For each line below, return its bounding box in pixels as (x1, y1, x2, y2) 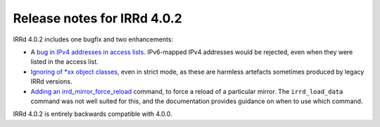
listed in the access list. (30, 58, 99, 66)
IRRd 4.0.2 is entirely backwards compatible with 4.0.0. (13, 109, 172, 119)
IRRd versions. (30, 77, 72, 86)
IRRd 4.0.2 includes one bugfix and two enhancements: (13, 35, 174, 44)
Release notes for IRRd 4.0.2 (13, 11, 182, 26)
